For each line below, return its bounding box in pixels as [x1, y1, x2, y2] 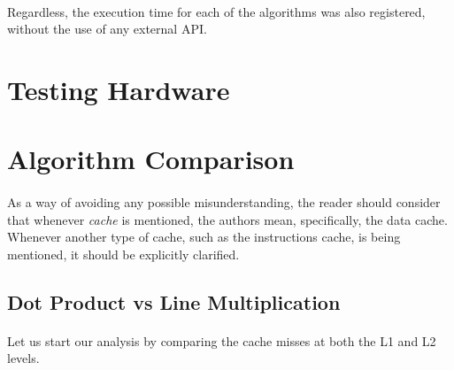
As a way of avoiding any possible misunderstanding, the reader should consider [7, 193, 441, 212]
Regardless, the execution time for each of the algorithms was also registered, [7, 2, 426, 20]
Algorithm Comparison [7, 141, 295, 177]
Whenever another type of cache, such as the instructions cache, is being [7, 227, 401, 246]
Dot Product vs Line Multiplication [7, 288, 341, 315]
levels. [7, 349, 40, 367]
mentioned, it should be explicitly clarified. [7, 244, 240, 263]
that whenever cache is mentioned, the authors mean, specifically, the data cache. [7, 210, 448, 228]
